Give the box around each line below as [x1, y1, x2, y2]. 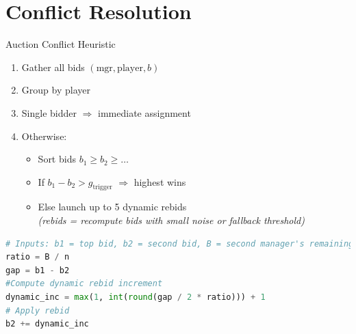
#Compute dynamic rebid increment [5, 279, 163, 289]
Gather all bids [21, 59, 85, 74]
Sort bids [38, 152, 76, 166]
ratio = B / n [5, 252, 70, 262]
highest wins [133, 174, 186, 189]
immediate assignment [98, 105, 191, 120]
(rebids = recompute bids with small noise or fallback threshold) [38, 213, 305, 227]
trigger [92, 184, 112, 191]
